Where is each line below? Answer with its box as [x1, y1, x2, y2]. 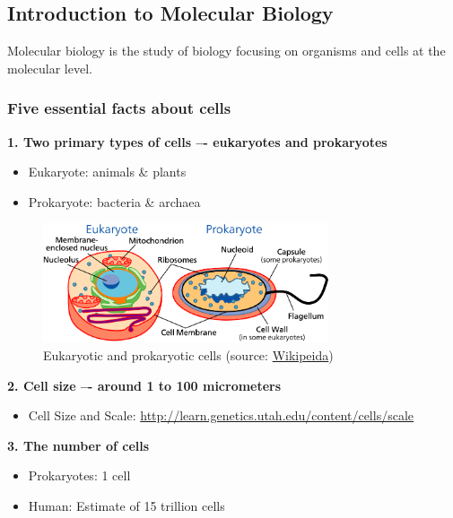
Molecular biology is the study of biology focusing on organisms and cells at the [7, 41, 446, 60]
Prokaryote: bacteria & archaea [28, 192, 201, 211]
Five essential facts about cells [7, 97, 231, 119]
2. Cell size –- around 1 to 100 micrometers [7, 376, 282, 394]
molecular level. [7, 58, 92, 77]
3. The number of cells [7, 436, 150, 454]
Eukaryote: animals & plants [28, 162, 187, 181]
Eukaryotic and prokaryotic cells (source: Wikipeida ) [43, 346, 334, 365]
